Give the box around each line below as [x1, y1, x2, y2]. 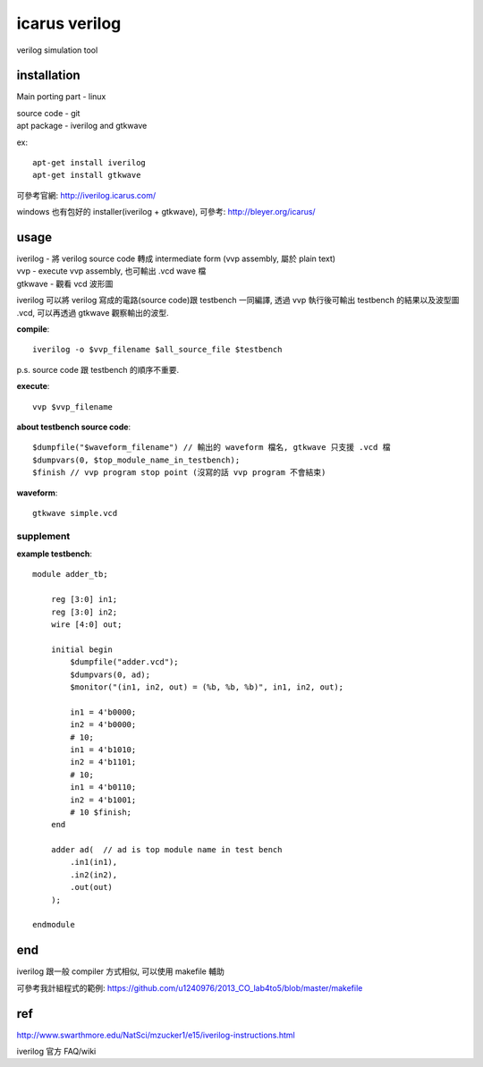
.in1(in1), [70, 857, 118, 868]
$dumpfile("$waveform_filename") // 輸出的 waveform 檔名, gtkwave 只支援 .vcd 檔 [32, 443, 391, 453]
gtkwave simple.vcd [32, 508, 118, 518]
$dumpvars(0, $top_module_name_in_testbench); [32, 454, 241, 465]
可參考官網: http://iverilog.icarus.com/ [16, 190, 157, 200]
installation [16, 68, 80, 83]
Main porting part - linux [16, 91, 106, 102]
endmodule [32, 919, 75, 930]
